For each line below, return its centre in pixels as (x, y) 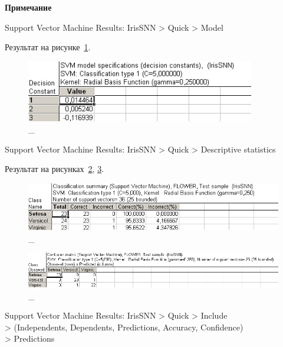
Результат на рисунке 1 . (48, 47)
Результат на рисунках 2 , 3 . (55, 169)
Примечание (28, 7)
